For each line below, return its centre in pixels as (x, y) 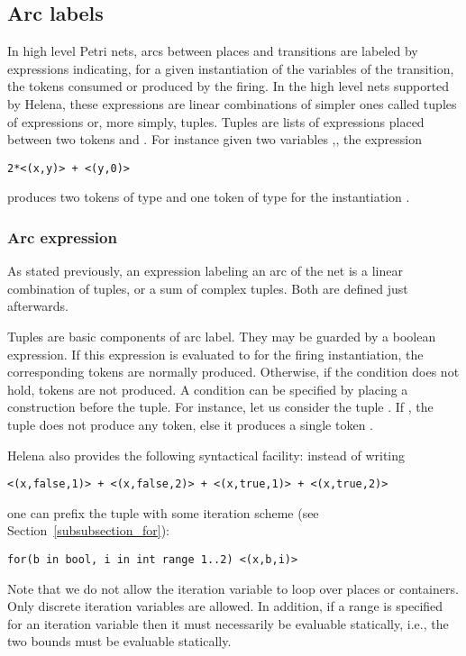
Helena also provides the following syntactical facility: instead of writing (206, 455)
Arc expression (62, 237)
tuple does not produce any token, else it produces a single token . (190, 424)
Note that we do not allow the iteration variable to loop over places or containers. (233, 588)
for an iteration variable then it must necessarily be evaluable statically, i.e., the (228, 623)
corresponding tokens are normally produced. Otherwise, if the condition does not (233, 372)
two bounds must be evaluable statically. (119, 641)
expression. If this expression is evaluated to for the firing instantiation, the (215, 354)
